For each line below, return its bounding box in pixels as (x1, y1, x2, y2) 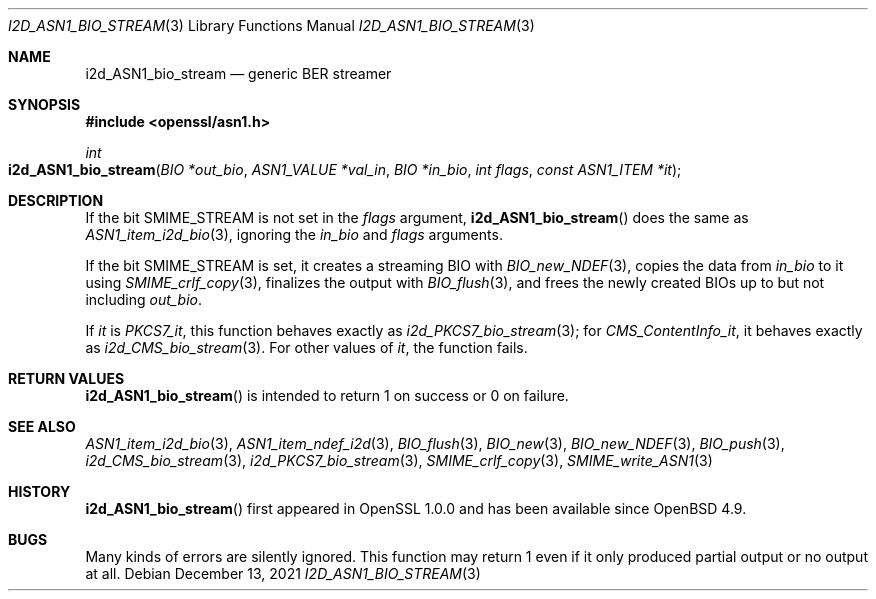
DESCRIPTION (8, 192, 104, 209)
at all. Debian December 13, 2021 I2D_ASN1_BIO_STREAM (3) (85, 565, 481, 582)
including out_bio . (85, 291, 203, 308)
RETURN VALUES (8, 370, 125, 387)
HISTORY (8, 483, 71, 500)
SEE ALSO (8, 418, 76, 435)
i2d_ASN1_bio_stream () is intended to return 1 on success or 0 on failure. (85, 387, 569, 404)
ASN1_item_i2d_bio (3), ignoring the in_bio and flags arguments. (85, 226, 503, 243)
